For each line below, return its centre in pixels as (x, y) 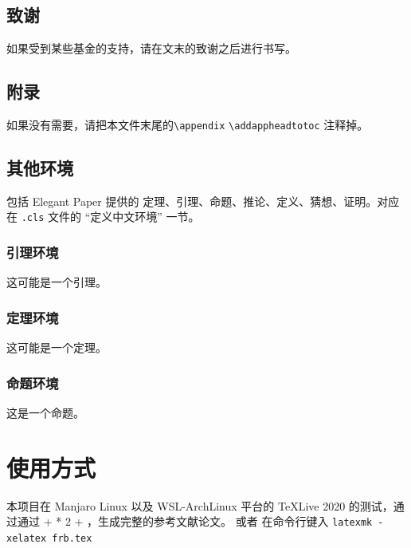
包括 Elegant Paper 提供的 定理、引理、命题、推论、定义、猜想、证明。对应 (203, 201)
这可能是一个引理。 (57, 282)
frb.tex (72, 538)
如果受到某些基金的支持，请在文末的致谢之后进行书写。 (151, 48)
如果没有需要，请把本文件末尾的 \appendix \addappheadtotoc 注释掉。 (188, 124)
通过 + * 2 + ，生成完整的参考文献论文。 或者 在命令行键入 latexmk (195, 521)
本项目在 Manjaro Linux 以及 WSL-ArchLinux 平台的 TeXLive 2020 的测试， (200, 505)
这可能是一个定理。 (57, 347)
